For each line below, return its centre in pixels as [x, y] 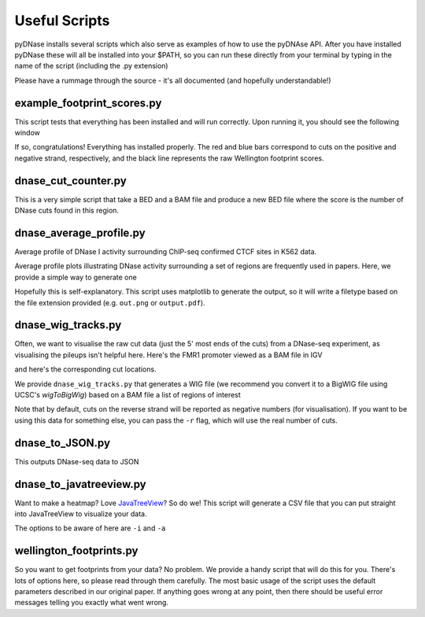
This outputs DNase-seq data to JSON [77, 461]
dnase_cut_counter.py [71, 181]
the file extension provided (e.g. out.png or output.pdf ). [110, 302]
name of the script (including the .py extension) [91, 66]
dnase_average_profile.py [80, 233]
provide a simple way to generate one [76, 277]
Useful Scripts [62, 20]
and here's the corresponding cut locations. [85, 369]
